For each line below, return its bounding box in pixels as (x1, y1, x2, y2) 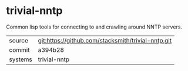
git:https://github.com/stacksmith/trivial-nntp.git (38, 36, 172, 44)
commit (9, 45, 30, 54)
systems (9, 55, 32, 63)
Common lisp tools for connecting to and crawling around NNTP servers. (6, 23, 183, 30)
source (9, 36, 28, 44)
